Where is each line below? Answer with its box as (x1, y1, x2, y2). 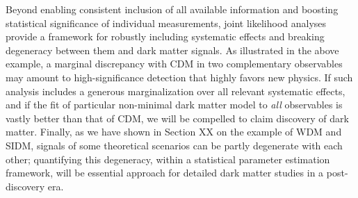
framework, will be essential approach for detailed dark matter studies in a (6, 165, 324, 180)
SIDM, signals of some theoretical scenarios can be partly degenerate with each (6, 138, 343, 152)
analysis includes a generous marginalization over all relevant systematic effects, (6, 83, 345, 98)
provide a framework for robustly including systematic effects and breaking (6, 29, 325, 44)
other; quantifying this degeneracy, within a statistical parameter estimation (6, 151, 330, 166)
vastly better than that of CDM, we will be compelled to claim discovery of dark (6, 110, 349, 125)
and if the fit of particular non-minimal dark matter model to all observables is (6, 97, 343, 112)
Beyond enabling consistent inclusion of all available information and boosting (6, 2, 339, 16)
